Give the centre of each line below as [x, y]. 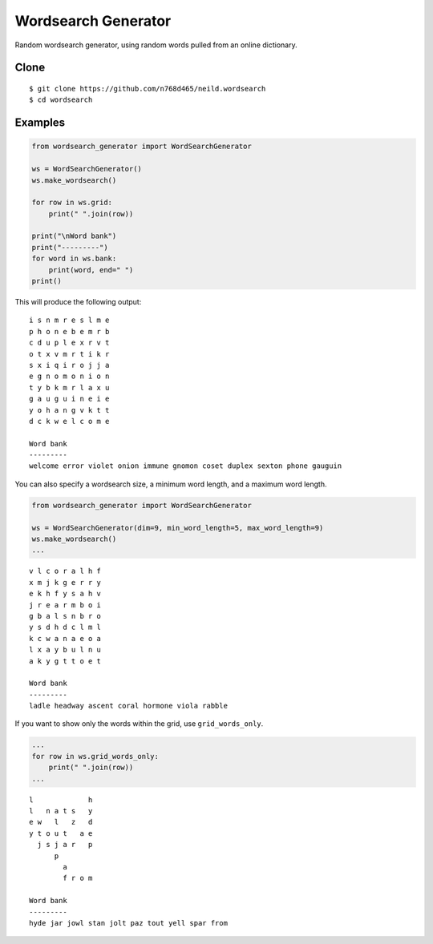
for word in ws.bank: [74, 259]
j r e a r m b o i [65, 605]
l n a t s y [61, 811]
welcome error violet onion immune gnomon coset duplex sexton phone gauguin [186, 466]
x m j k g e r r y [65, 582]
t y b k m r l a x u [69, 387]
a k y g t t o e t [65, 661]
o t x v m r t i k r [69, 354]
